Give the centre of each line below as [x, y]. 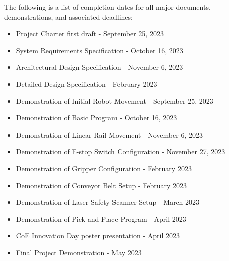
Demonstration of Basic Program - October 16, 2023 [96, 118]
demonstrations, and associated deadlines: [68, 16]
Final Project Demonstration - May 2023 [79, 252]
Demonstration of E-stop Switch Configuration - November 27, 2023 [121, 151]
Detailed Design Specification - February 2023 [86, 84]
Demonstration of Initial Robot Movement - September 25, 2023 [114, 101]
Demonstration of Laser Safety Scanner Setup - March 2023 [107, 202]
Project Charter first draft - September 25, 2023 [90, 33]
